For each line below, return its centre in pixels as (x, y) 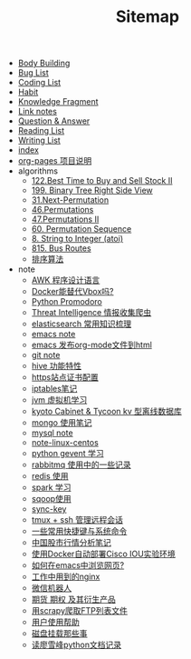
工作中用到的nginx (66, 577)
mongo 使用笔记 (62, 423)
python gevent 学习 (67, 454)
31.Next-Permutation (70, 200)
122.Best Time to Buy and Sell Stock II (102, 181)
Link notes (37, 112)
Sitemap (148, 17)
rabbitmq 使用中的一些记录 (81, 464)
